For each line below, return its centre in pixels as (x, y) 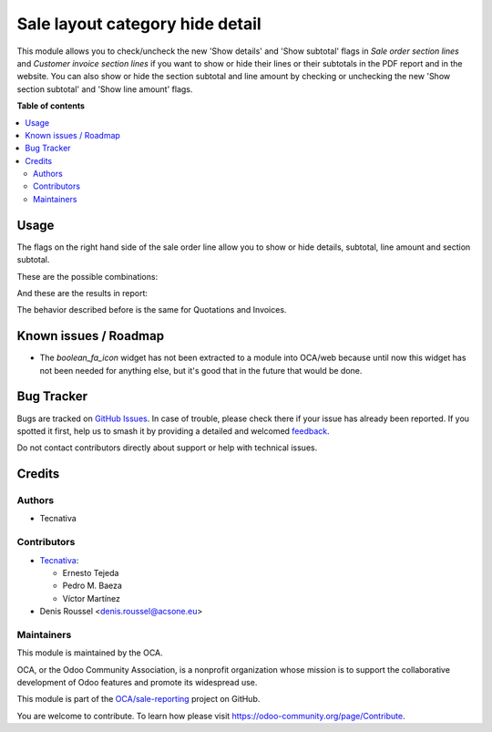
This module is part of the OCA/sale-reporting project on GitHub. (138, 699)
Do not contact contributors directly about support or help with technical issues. (167, 448)
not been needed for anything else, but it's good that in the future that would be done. (201, 370)
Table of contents (51, 106)
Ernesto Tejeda (91, 572)
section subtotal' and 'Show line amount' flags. (105, 89)
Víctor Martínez (92, 598)
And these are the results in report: (82, 293)
